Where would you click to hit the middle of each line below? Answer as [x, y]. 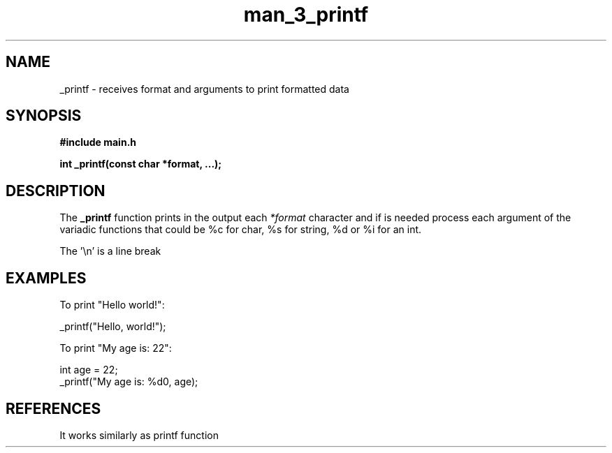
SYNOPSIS [44, 116]
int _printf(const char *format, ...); [141, 164]
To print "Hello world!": [112, 305]
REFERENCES [53, 408]
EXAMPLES [46, 278]
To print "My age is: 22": [116, 348]
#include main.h [98, 142]
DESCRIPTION [56, 191]
